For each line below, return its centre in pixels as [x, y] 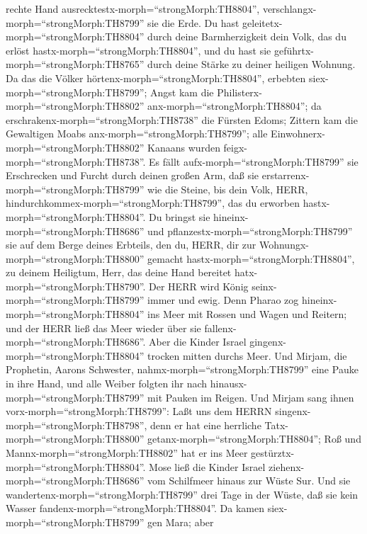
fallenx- [220, 328]
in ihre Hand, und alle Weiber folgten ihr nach [107, 384]
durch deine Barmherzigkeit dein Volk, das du [247, 36]
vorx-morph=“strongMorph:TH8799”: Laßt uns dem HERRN [139, 411]
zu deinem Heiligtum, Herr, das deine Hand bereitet [119, 272]
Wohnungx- [284, 245]
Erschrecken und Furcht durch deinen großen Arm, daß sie [132, 175]
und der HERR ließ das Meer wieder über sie [103, 328]
